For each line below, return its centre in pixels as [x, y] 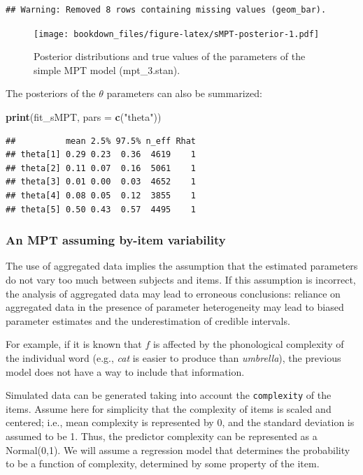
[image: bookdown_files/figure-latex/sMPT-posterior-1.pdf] [177, 34]
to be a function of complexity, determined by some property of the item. [163, 463]
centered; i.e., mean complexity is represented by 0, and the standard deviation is [180, 422]
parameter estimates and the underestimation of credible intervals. [148, 320]
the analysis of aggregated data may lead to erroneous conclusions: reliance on [173, 293]
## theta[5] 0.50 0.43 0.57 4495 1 [101, 209]
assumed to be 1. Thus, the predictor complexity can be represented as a [162, 436]
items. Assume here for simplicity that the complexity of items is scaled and [169, 408]
